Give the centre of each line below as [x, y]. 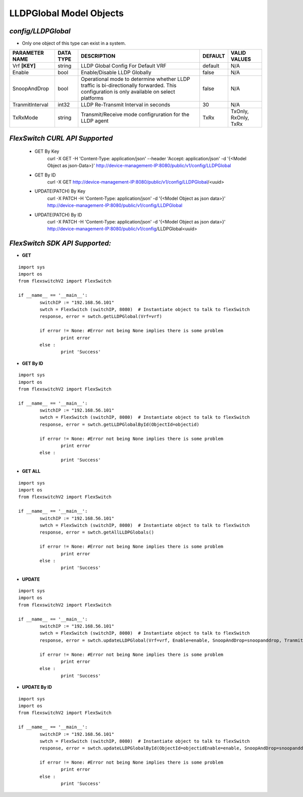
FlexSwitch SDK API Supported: [60, 243]
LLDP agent [95, 121]
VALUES [241, 59]
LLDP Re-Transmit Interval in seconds [126, 105]
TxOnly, [240, 111]
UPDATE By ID [37, 687]
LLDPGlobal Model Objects [66, 13]
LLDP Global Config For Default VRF [124, 66]
